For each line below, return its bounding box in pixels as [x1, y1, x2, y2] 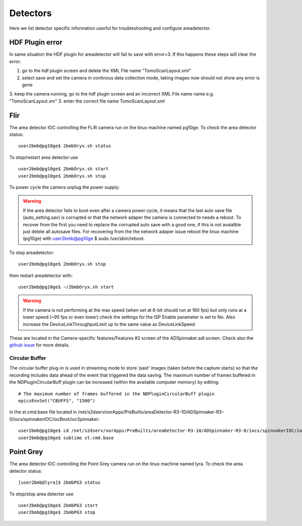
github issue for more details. [9, 342, 70, 348]
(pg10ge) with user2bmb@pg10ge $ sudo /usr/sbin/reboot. [23, 235, 145, 241]
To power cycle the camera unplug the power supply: [9, 184, 120, 191]
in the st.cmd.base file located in [9, 409, 78, 415]
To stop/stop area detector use [9, 491, 74, 497]
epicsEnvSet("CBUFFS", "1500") [18, 398, 96, 403]
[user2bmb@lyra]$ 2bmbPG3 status [18, 480, 101, 485]
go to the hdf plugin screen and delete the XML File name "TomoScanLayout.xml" [22, 68, 191, 74]
